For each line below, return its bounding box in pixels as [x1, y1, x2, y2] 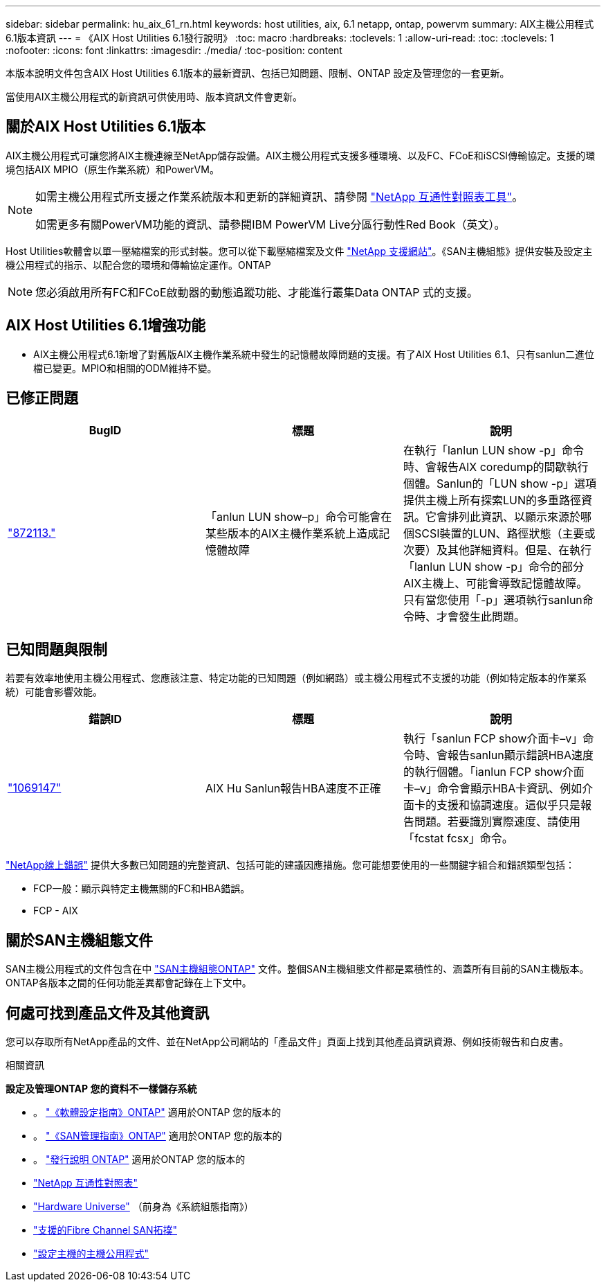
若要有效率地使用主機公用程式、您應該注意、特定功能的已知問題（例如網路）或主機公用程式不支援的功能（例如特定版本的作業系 [6, 672, 587, 684]
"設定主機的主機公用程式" [33, 1248, 149, 1260]
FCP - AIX [33, 905, 78, 917]
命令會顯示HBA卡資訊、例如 [437, 781, 582, 796]
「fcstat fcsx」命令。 [403, 831, 513, 846]
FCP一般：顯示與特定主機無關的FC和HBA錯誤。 [33, 882, 250, 895]
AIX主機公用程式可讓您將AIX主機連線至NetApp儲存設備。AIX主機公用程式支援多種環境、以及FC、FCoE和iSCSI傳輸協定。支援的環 [6, 149, 596, 161]
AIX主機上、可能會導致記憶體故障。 [403, 576, 588, 590]
